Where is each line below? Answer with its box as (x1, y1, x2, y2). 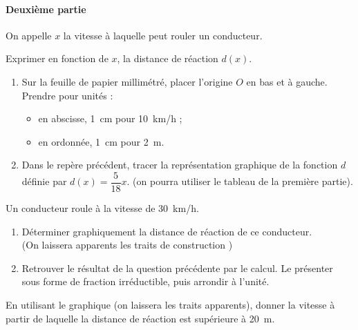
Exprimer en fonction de (6, 51, 109, 66)
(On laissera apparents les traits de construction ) (21, 237, 233, 252)
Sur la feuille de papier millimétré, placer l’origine (21, 74, 233, 88)
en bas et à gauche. (246, 74, 328, 88)
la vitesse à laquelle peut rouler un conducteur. (63, 28, 263, 42)
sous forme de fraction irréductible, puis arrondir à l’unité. (21, 274, 270, 289)
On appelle (6, 28, 52, 42)
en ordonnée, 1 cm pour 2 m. (38, 134, 164, 148)
